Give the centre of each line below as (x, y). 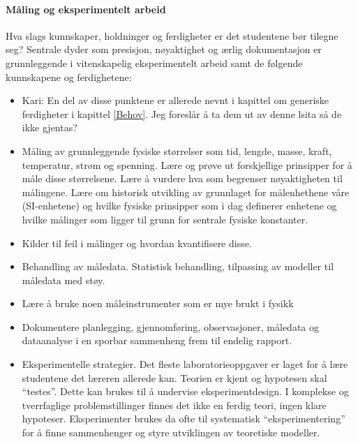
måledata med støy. (64, 280)
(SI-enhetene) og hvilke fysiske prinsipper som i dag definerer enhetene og (179, 206)
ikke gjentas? (50, 127)
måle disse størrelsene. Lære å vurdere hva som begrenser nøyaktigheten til (182, 178)
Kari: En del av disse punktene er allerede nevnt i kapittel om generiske (176, 100)
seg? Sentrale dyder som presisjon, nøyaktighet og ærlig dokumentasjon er (164, 49)
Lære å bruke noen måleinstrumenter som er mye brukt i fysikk (158, 303)
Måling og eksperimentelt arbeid (86, 9)
